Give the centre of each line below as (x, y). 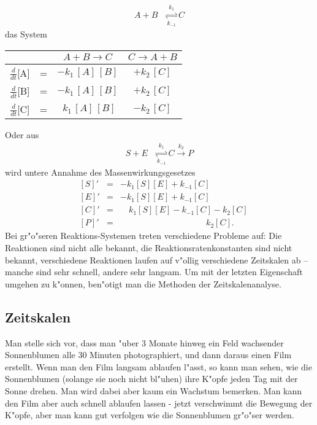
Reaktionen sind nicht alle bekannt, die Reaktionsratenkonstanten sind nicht (149, 247)
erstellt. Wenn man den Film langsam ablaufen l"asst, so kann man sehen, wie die (158, 366)
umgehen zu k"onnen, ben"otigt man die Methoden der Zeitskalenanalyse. (143, 283)
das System (26, 33)
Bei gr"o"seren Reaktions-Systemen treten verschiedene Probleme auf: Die (143, 236)
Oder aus (22, 135)
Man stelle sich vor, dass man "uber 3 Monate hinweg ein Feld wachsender (144, 342)
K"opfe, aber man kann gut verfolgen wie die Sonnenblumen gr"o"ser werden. (150, 415)
